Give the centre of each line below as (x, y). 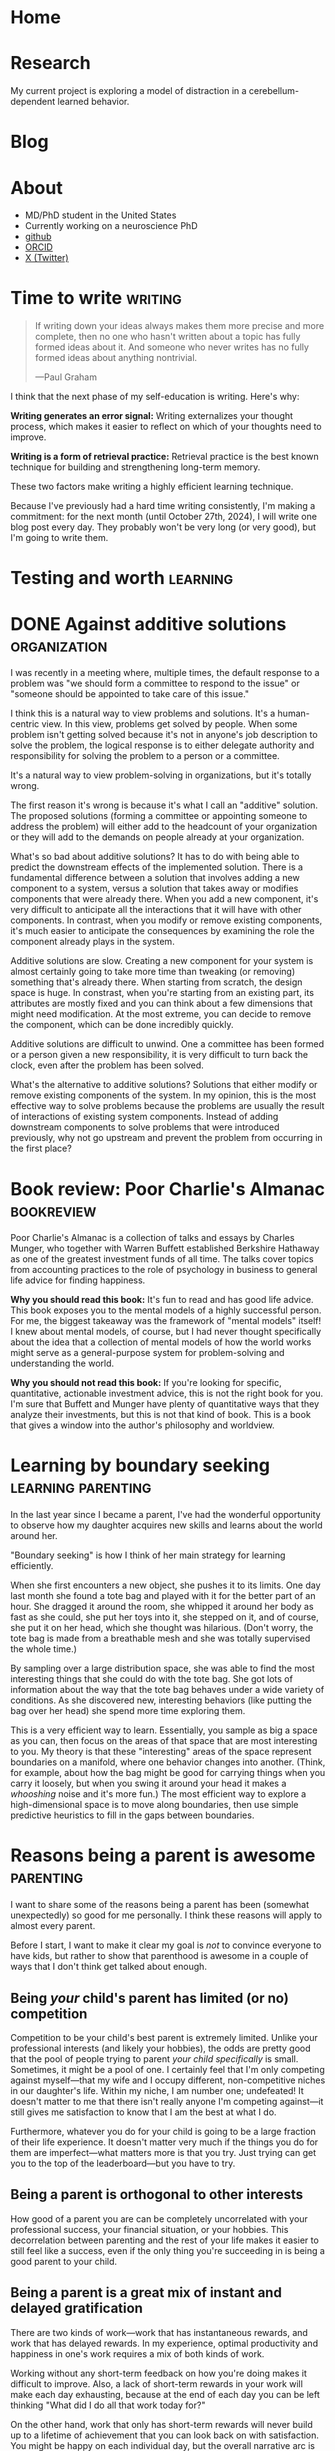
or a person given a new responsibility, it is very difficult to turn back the (159, 1055)
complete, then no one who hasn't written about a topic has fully (167, 337)
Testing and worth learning (121, 578)
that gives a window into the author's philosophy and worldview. (142, 1425)
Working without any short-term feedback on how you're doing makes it (159, 2373)
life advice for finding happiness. (78, 1280)
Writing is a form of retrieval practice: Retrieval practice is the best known (164, 457)
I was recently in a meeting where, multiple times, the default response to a (165, 673)
